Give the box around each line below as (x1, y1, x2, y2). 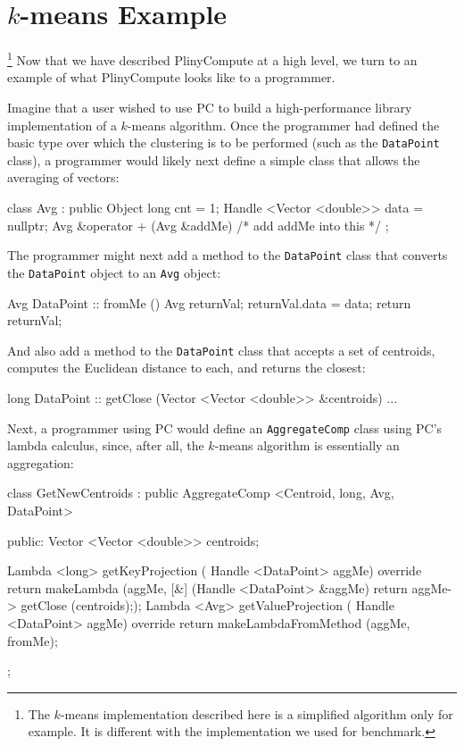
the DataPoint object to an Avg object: (7, 263, 221, 281)
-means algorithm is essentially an (214, 436, 400, 455)
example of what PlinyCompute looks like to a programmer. (7, 68, 336, 87)
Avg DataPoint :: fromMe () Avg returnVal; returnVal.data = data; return (7, 293, 411, 312)
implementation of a (7, 115, 117, 134)
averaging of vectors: (7, 168, 120, 187)
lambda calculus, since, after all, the (7, 436, 204, 455)
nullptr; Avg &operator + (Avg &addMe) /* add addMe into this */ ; (7, 215, 389, 234)
